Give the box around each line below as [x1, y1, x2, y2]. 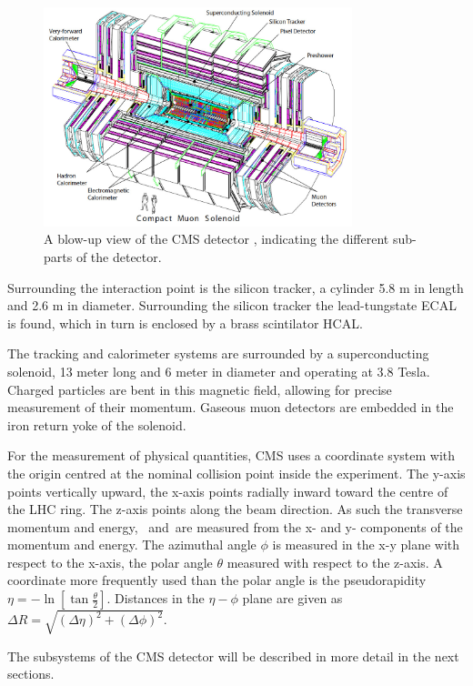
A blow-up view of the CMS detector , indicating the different [44, 229, 389, 248]
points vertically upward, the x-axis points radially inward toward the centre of [7, 481, 448, 500]
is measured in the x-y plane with [272, 535, 460, 554]
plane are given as [242, 589, 343, 608]
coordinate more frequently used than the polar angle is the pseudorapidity [7, 570, 427, 590]
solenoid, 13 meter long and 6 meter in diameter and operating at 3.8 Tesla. [7, 361, 430, 380]
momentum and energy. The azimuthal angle [7, 535, 257, 554]
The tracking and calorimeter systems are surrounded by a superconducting [7, 344, 429, 363]
